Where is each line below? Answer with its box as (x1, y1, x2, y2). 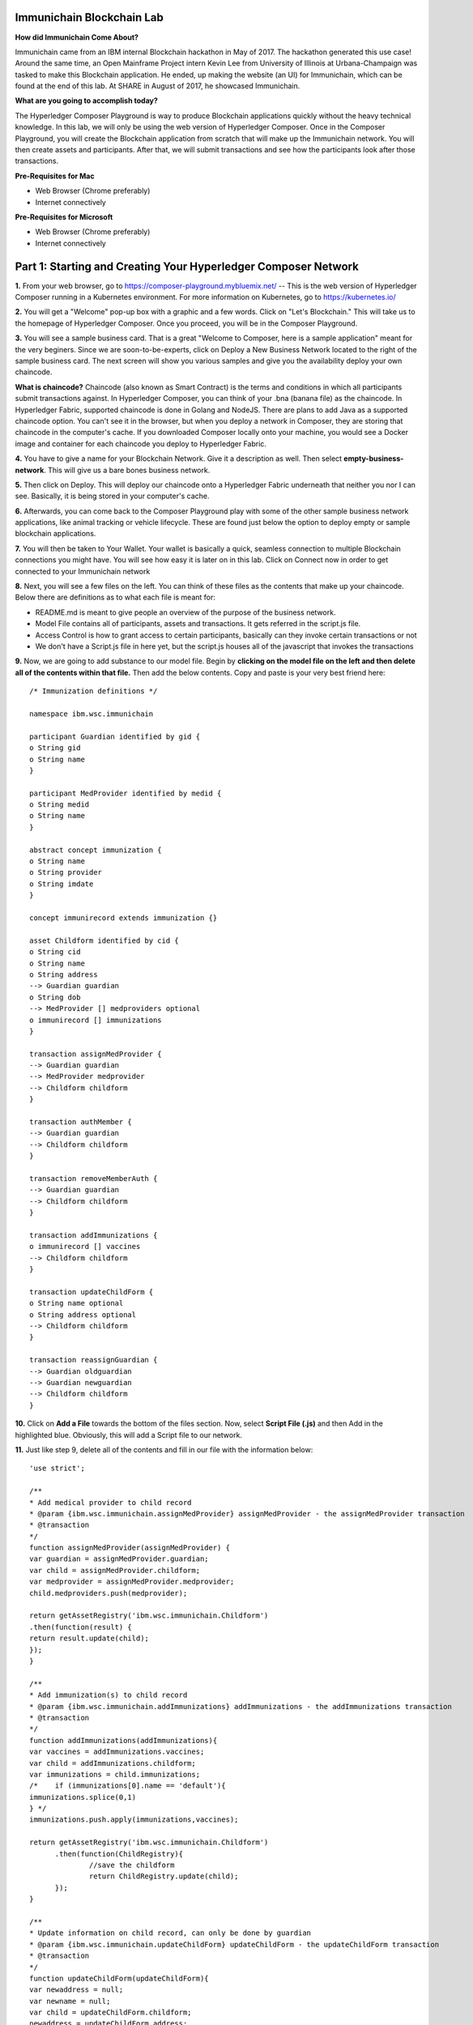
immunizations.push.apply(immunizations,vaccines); (29, 1815, 239, 1824)
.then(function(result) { (29, 1622, 133, 1631)
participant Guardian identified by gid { (29, 731, 201, 741)
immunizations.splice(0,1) (29, 1793, 137, 1801)
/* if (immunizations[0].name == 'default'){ (29, 1781, 226, 1790)
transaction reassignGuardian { (29, 1355, 158, 1365)
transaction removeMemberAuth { (29, 1174, 158, 1183)
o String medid (29, 800, 90, 809)
